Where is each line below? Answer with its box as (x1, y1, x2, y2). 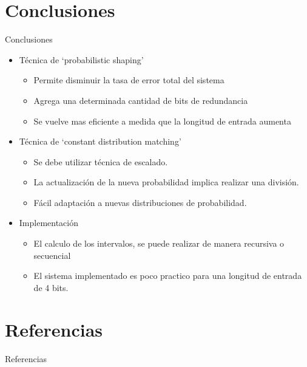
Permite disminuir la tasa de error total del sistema (33, 74, 224, 86)
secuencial (33, 249, 71, 261)
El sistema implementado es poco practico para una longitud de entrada (33, 269, 302, 282)
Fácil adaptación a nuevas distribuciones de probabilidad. (33, 196, 247, 208)
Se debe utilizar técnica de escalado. (33, 155, 168, 168)
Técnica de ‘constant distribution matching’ (19, 135, 181, 148)
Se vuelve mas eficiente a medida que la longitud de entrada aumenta (33, 114, 291, 127)
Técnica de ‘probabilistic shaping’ (19, 53, 144, 66)
